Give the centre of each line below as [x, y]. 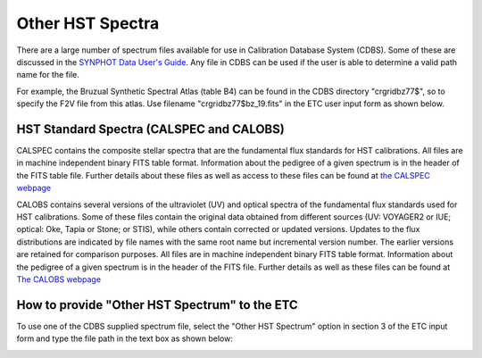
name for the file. [48, 75]
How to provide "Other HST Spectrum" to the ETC [157, 305]
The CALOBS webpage [59, 279]
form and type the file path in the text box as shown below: [125, 338]
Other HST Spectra [88, 23]
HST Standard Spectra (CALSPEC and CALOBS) [150, 129]
